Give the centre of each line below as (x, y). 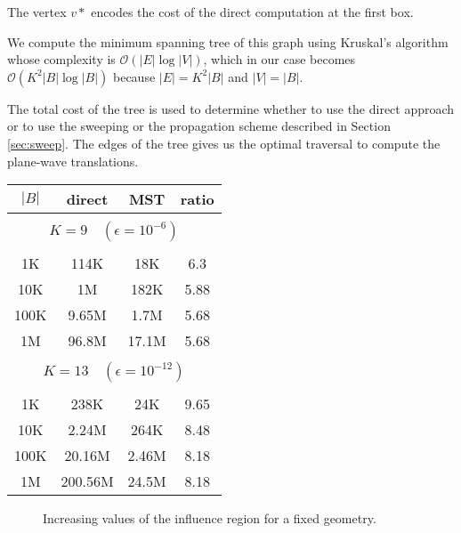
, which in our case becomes (279, 59)
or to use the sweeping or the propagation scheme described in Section (199, 126)
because (134, 76)
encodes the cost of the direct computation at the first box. (252, 12)
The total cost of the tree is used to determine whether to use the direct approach (231, 108)
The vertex (37, 12)
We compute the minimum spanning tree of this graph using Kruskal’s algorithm (228, 41)
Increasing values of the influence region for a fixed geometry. (210, 518)
